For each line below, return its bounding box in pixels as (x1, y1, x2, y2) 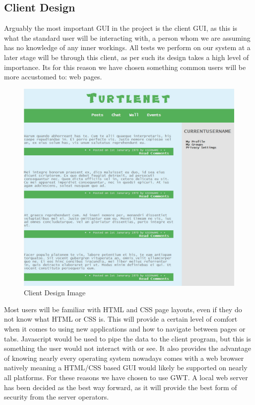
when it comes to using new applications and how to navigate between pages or (4, 324, 246, 334)
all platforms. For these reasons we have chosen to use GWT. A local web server (4, 372, 248, 382)
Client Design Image (24, 287, 86, 298)
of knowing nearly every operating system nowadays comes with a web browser (4, 352, 244, 363)
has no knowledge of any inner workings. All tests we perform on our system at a (4, 42, 251, 53)
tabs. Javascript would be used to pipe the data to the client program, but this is (4, 333, 251, 343)
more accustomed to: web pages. (4, 71, 102, 82)
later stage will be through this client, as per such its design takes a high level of (4, 52, 249, 62)
